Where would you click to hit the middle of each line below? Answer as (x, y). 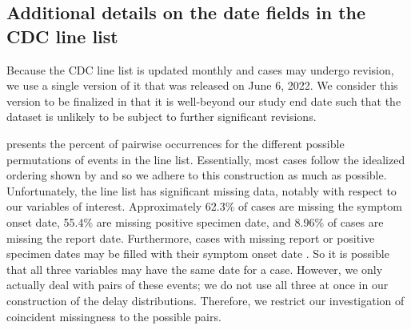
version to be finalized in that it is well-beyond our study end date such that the (204, 101)
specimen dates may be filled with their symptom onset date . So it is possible (198, 254)
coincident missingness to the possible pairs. (114, 316)
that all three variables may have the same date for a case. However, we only (195, 269)
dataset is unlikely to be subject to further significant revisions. (162, 117)
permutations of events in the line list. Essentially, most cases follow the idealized (206, 159)
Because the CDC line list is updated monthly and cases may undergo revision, (200, 69)
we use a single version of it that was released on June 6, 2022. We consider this (202, 85)
